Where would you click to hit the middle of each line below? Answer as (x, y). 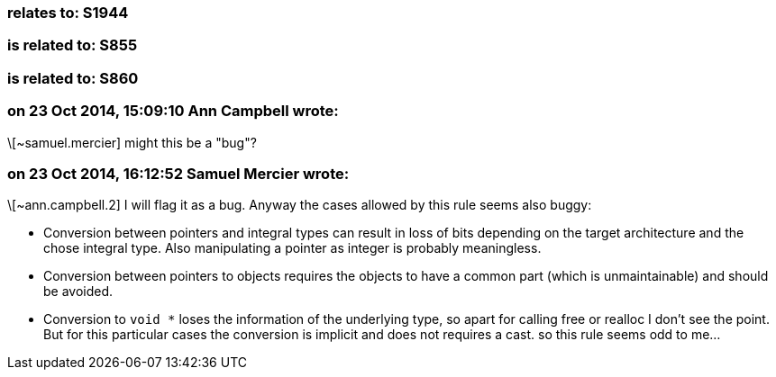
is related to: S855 (73, 45)
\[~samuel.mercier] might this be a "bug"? (132, 142)
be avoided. (78, 292)
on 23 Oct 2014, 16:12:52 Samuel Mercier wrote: (178, 173)
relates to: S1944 (68, 13)
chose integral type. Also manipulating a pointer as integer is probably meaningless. (292, 248)
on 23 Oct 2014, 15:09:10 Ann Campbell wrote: (173, 111)
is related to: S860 (73, 78)
